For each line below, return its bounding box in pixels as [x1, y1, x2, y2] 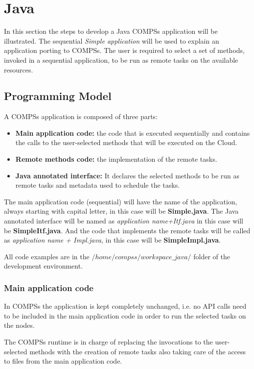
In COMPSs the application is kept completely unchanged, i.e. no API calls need [4, 301, 247, 311]
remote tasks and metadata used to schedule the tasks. [15, 180, 180, 190]
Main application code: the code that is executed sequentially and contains [15, 127, 250, 138]
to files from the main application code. [4, 356, 122, 366]
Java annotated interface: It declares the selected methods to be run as [15, 170, 240, 180]
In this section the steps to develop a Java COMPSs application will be [4, 26, 218, 36]
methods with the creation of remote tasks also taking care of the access [29, 346, 246, 356]
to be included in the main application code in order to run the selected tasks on [4, 310, 246, 320]
